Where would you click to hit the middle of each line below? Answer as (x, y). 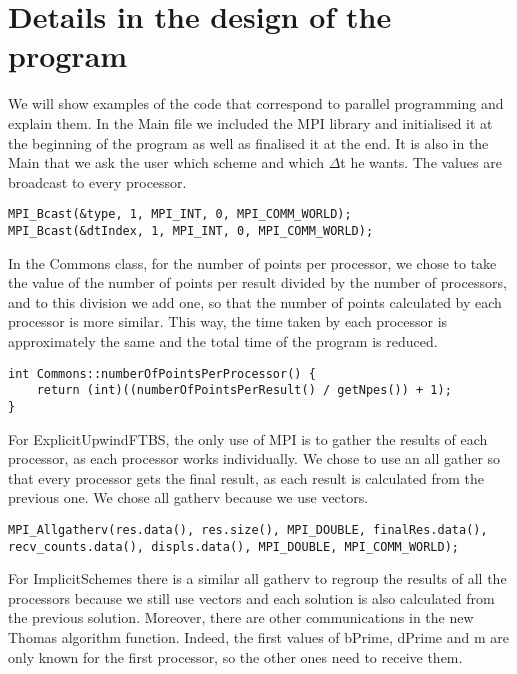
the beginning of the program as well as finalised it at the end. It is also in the (248, 142)
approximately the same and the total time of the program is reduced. (223, 340)
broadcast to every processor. (97, 181)
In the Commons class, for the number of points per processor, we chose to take (252, 262)
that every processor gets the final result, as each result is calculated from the (246, 477)
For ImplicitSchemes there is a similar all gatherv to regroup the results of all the (257, 578)
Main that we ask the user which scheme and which (166, 162)
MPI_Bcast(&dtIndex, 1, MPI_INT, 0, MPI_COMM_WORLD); (191, 230)
